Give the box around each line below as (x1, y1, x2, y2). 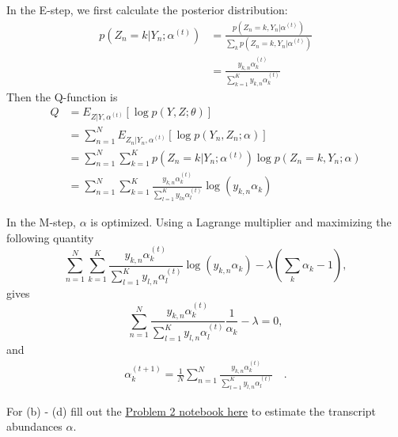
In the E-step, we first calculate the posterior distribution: (6, 2, 288, 17)
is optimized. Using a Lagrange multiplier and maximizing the (90, 213, 392, 230)
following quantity (6, 229, 94, 245)
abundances (6, 418, 63, 435)
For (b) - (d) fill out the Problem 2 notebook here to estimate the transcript (6, 402, 377, 419)
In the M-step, (6, 213, 76, 230)
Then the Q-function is (6, 88, 118, 104)
